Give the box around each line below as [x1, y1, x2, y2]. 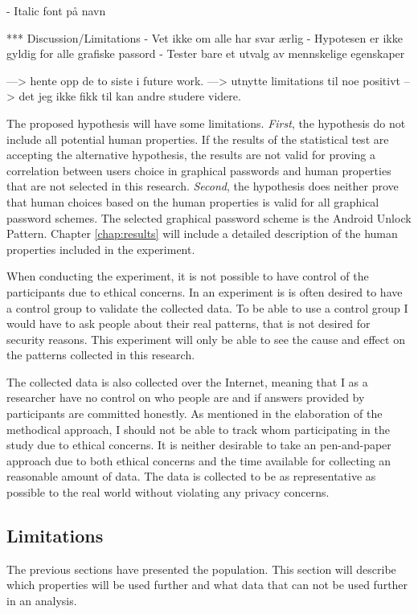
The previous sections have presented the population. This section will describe [6, 560, 396, 577]
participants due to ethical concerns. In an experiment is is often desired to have [6, 283, 403, 300]
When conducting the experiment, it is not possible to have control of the [6, 268, 369, 284]
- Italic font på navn [6, 2, 106, 18]
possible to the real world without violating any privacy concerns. [6, 484, 330, 501]
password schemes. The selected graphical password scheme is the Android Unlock [6, 209, 412, 226]
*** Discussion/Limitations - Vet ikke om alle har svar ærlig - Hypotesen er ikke [6, 29, 403, 46]
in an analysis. [6, 592, 77, 609]
